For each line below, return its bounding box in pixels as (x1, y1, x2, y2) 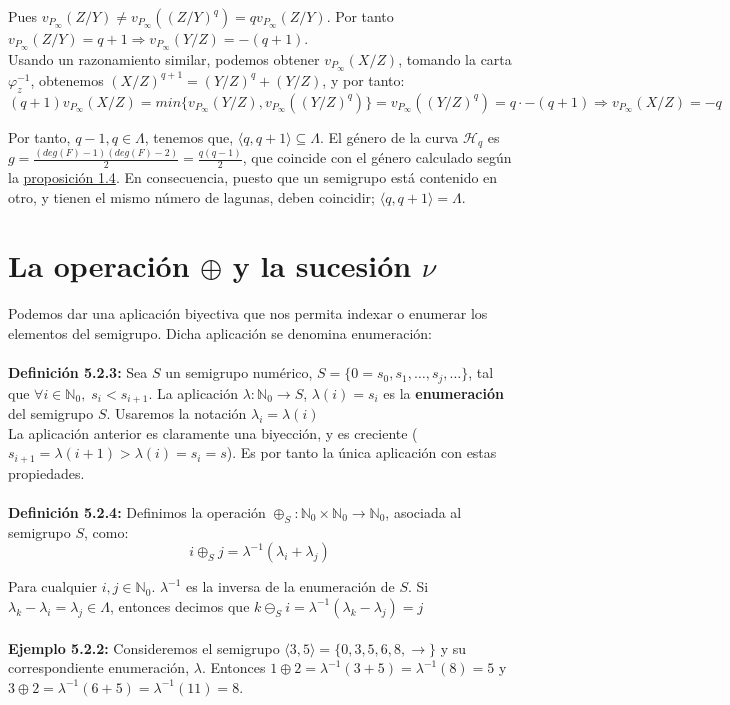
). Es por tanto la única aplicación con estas (226, 442, 497, 463)
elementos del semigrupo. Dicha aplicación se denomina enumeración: (8, 323, 432, 344)
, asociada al (385, 501, 462, 522)
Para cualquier (8, 576, 97, 597)
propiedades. (8, 462, 85, 483)
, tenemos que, (144, 126, 234, 147)
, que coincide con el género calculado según (242, 147, 512, 168)
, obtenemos (30, 69, 104, 90)
